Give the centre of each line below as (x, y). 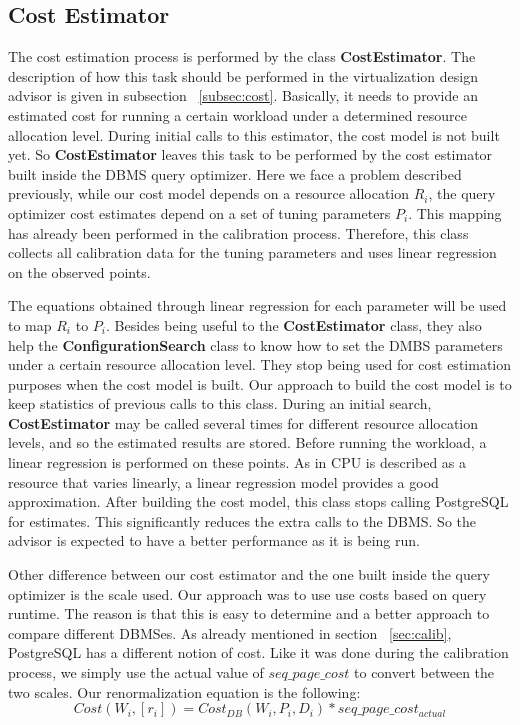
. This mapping (455, 212)
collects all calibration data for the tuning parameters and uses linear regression (252, 252)
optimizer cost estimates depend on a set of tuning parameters (199, 212)
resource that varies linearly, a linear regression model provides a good (223, 481)
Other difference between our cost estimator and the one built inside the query (249, 574)
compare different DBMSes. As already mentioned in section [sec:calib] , (230, 632)
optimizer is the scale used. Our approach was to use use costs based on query (247, 593)
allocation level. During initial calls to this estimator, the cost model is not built (254, 134)
